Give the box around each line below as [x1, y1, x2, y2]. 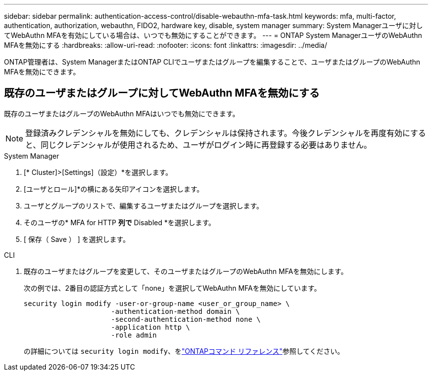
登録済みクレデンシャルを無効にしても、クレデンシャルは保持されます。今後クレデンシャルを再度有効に [25, 128, 410, 138]
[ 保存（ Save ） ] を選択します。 [24, 235, 130, 243]
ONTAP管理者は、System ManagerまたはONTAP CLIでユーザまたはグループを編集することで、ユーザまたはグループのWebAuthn [4, 58, 421, 66]
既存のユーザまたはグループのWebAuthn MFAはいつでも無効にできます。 [4, 109, 240, 118]
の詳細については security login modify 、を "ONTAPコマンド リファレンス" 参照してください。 [24, 346, 344, 355]
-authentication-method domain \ [111, 307, 240, 315]
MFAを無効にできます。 [4, 68, 80, 76]
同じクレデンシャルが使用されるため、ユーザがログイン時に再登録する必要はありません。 [40, 139, 372, 150]
